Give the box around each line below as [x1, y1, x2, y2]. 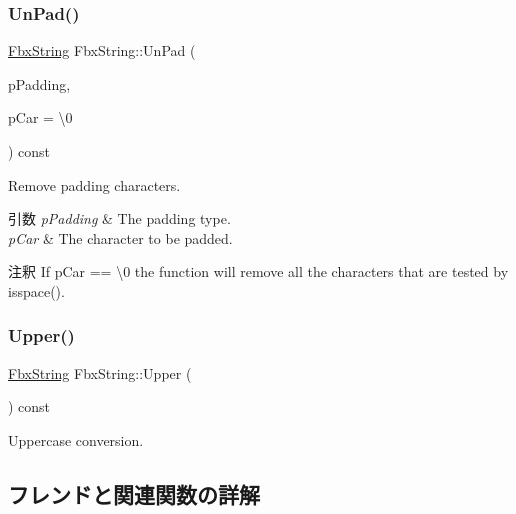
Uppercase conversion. [8, 429, 144, 450]
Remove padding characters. [8, 174, 181, 195]
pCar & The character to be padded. [8, 227, 233, 248]
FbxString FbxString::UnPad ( [8, 40, 196, 61]
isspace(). [8, 280, 65, 301]
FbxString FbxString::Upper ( [8, 362, 192, 383]
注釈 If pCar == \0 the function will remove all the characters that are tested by [8, 261, 509, 282]
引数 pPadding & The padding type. [8, 208, 231, 229]
